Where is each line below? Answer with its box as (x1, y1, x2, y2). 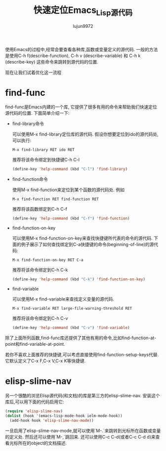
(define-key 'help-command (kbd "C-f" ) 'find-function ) (12, 216, 130, 221)
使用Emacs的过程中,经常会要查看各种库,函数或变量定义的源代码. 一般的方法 (5, 46, 158, 52)
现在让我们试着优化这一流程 (5, 69, 62, 75)
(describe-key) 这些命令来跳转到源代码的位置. (5, 59, 99, 65)
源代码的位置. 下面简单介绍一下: (5, 110, 70, 116)
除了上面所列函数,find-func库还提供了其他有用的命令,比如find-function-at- (5, 335, 157, 341)
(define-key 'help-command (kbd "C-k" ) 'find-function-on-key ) (12, 277, 146, 282)
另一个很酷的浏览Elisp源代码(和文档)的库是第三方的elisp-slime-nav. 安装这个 (5, 392, 160, 398)
